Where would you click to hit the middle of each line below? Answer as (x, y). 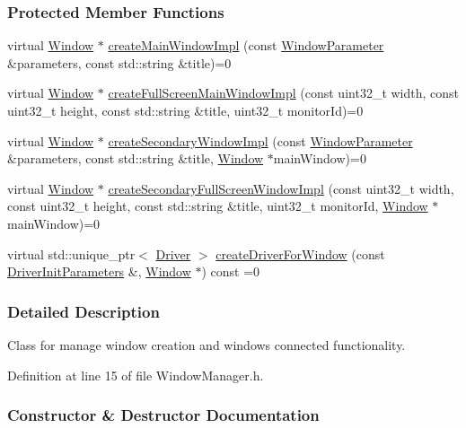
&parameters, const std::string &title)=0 (119, 62)
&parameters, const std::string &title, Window (136, 158)
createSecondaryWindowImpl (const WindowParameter (260, 140)
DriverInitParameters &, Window (99, 271)
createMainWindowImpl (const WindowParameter (246, 45)
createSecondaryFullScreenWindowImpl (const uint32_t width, (281, 188)
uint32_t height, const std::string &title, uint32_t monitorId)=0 (185, 110)
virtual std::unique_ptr (71, 253)
